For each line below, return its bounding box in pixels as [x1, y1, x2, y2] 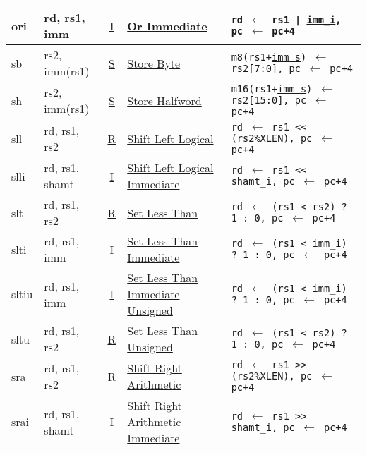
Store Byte [127, 54, 181, 71]
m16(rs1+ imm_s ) [231, 83, 313, 95]
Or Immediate [127, 17, 207, 34]
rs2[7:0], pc [231, 63, 301, 74]
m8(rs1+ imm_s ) [231, 51, 307, 63]
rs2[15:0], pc [231, 95, 307, 106]
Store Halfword [127, 92, 202, 109]
